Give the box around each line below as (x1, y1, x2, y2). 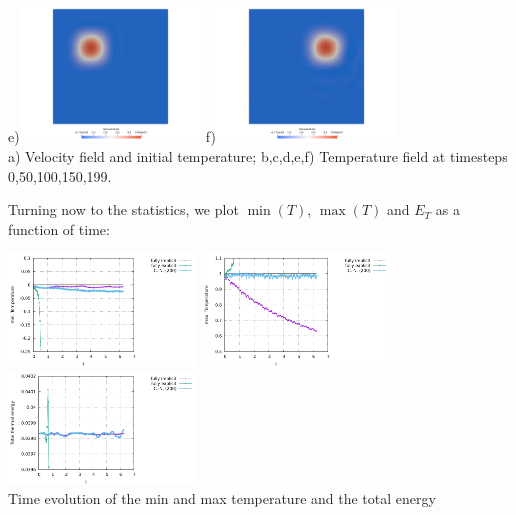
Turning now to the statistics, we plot (8, 199, 239, 220)
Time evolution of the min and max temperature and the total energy (8, 488, 436, 509)
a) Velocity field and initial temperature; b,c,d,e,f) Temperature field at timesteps (8, 146, 508, 167)
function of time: (8, 218, 110, 239)
